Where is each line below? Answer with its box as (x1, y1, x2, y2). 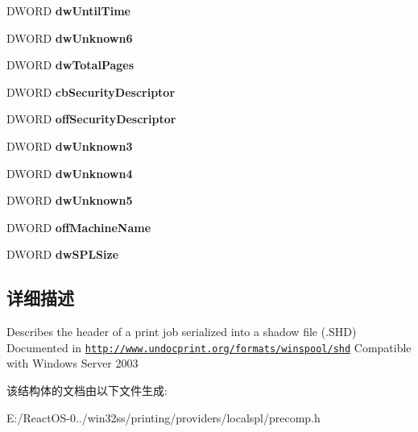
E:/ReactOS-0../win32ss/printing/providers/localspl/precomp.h (6, 409, 321, 426)
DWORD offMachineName (6, 218, 151, 235)
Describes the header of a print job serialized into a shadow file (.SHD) (6, 323, 357, 340)
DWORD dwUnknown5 (6, 192, 133, 209)
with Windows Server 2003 (6, 355, 139, 372)
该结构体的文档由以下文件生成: (6, 381, 168, 398)
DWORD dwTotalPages (6, 56, 135, 73)
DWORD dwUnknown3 (6, 137, 133, 154)
